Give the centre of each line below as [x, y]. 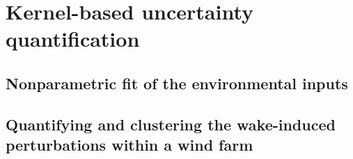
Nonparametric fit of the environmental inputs [177, 83]
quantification [73, 39]
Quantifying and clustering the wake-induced [171, 124]
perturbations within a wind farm [130, 145]
